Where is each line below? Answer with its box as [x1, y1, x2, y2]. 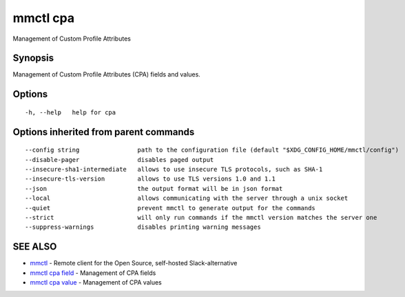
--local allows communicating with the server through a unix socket [25, 194, 349, 203]
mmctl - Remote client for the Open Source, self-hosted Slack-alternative [30, 259, 238, 267]
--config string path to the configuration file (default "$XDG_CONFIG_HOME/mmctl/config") [25, 146, 399, 154]
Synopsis [12, 52, 54, 64]
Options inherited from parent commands [12, 126, 195, 138]
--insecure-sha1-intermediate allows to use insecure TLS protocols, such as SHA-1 [25, 165, 323, 174]
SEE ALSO [12, 241, 57, 253]
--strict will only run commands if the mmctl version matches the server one [25, 214, 377, 221]
